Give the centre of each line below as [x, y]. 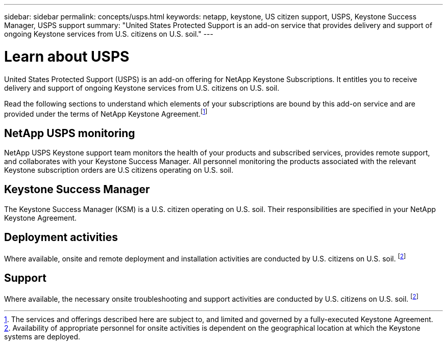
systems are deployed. [42, 336]
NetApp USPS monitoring [70, 133]
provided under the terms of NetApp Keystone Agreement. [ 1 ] [106, 113]
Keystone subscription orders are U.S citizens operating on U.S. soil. [119, 170]
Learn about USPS [67, 56]
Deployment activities [61, 237]
